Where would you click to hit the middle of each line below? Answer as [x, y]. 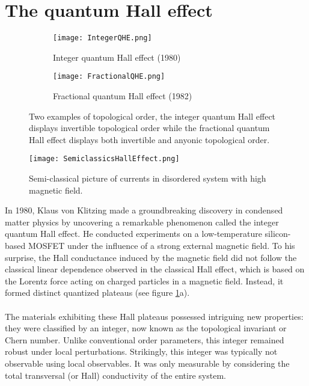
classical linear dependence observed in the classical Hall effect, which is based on [155, 269]
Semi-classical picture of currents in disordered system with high [148, 178]
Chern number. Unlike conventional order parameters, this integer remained [145, 339]
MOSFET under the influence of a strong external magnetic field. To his [161, 246]
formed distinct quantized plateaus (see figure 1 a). [97, 293]
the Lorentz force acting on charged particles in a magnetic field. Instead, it [144, 280]
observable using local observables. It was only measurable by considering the [147, 363]
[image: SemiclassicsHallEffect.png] [104, 159]
